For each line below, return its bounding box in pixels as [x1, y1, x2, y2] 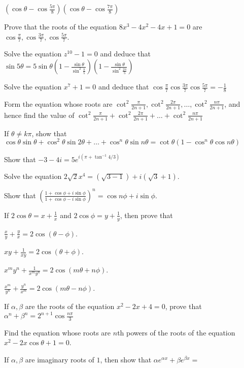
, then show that [100, 354, 152, 365]
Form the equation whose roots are [4, 98, 113, 109]
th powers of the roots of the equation [117, 327, 235, 338]
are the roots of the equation [25, 300, 115, 311]
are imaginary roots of [25, 354, 94, 365]
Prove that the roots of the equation [4, 21, 117, 32]
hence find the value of [4, 109, 75, 120]
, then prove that [120, 209, 173, 220]
